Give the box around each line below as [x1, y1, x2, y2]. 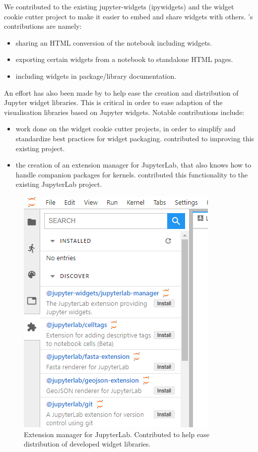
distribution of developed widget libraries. [24, 439, 151, 449]
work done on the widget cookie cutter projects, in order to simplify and [15, 123, 236, 134]
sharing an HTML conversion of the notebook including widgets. [15, 37, 212, 48]
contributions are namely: [4, 21, 82, 31]
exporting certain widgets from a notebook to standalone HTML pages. [15, 54, 233, 64]
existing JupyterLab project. [15, 179, 102, 189]
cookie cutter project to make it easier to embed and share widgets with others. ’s [4, 11, 253, 21]
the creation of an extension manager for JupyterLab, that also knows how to [15, 160, 252, 170]
